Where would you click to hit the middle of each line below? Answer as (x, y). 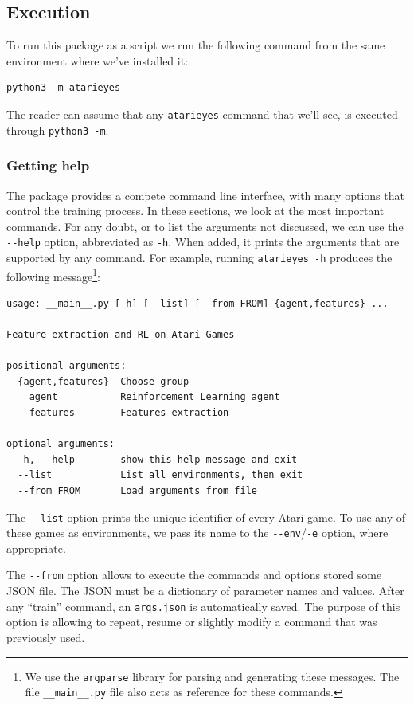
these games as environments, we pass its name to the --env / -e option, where (197, 533)
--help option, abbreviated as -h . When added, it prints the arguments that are (203, 242)
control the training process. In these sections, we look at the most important (195, 211)
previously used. (46, 637)
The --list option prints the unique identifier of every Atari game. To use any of (206, 517)
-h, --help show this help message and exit (158, 459)
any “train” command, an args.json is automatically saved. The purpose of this (203, 606)
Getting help (48, 165)
